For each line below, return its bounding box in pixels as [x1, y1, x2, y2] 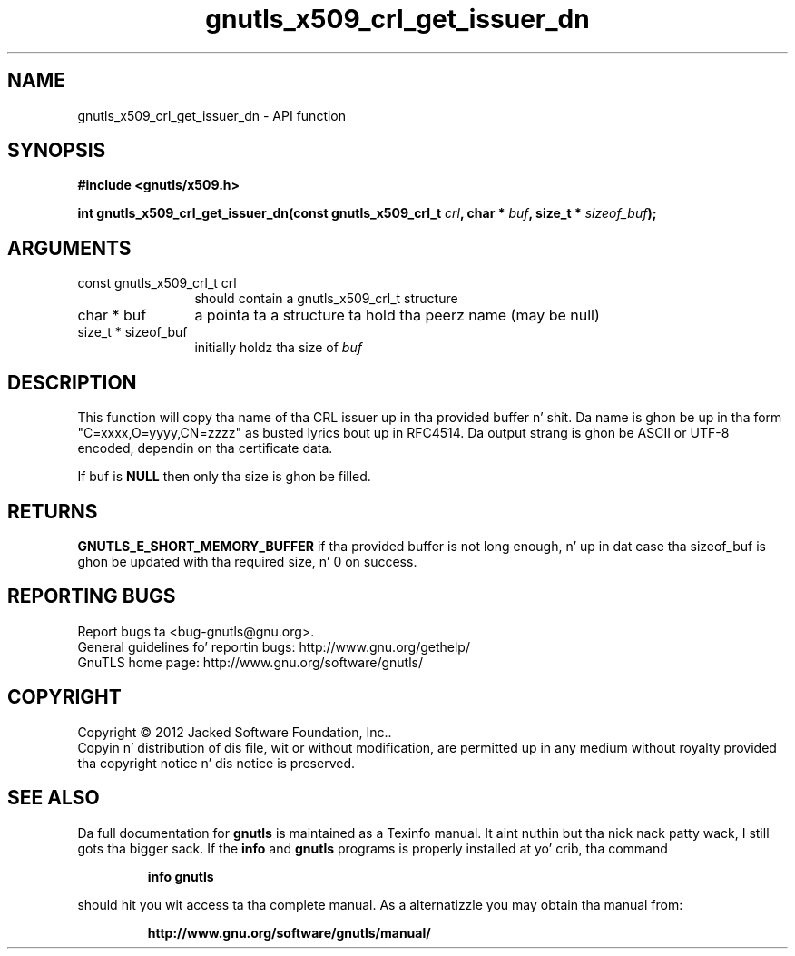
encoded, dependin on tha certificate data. [77, 440, 333, 457]
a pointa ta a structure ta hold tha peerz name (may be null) [194, 306, 600, 325]
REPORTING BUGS [7, 585, 176, 608]
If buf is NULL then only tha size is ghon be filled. [77, 468, 371, 485]
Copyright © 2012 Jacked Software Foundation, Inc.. [77, 724, 392, 740]
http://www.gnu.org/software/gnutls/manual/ [147, 924, 431, 941]
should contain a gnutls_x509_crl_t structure [194, 291, 458, 307]
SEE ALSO [7, 786, 100, 810]
